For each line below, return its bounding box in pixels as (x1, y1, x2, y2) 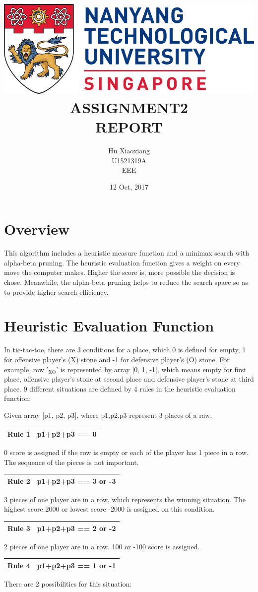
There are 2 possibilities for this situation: (4, 578, 132, 589)
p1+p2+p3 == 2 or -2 (37, 523, 116, 533)
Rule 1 (7, 428, 30, 439)
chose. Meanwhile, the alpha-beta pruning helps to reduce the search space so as (4, 277, 248, 287)
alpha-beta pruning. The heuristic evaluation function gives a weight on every (4, 257, 240, 267)
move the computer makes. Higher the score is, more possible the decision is (4, 267, 235, 277)
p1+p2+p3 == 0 (37, 428, 97, 439)
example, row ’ (4, 364, 49, 374)
